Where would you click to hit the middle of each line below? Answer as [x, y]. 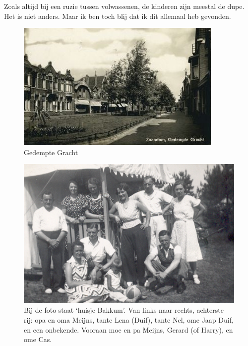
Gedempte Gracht [51, 152]
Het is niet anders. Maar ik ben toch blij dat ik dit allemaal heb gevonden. [118, 16]
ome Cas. [38, 339]
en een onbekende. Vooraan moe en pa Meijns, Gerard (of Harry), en [128, 329]
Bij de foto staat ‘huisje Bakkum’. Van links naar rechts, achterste [124, 310]
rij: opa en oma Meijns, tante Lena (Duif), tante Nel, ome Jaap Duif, [129, 319]
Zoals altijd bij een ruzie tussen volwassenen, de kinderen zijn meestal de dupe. [124, 6]
